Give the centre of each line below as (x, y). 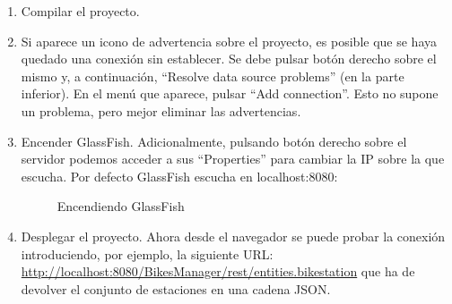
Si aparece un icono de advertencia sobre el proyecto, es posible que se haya (229, 41)
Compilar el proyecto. (80, 11)
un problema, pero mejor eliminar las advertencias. (161, 110)
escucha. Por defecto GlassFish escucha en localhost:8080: (179, 176)
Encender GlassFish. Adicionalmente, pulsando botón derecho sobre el (214, 141)
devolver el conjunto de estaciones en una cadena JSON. (176, 288)
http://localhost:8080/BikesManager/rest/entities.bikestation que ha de (218, 271)
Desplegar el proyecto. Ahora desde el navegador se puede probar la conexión (233, 236)
